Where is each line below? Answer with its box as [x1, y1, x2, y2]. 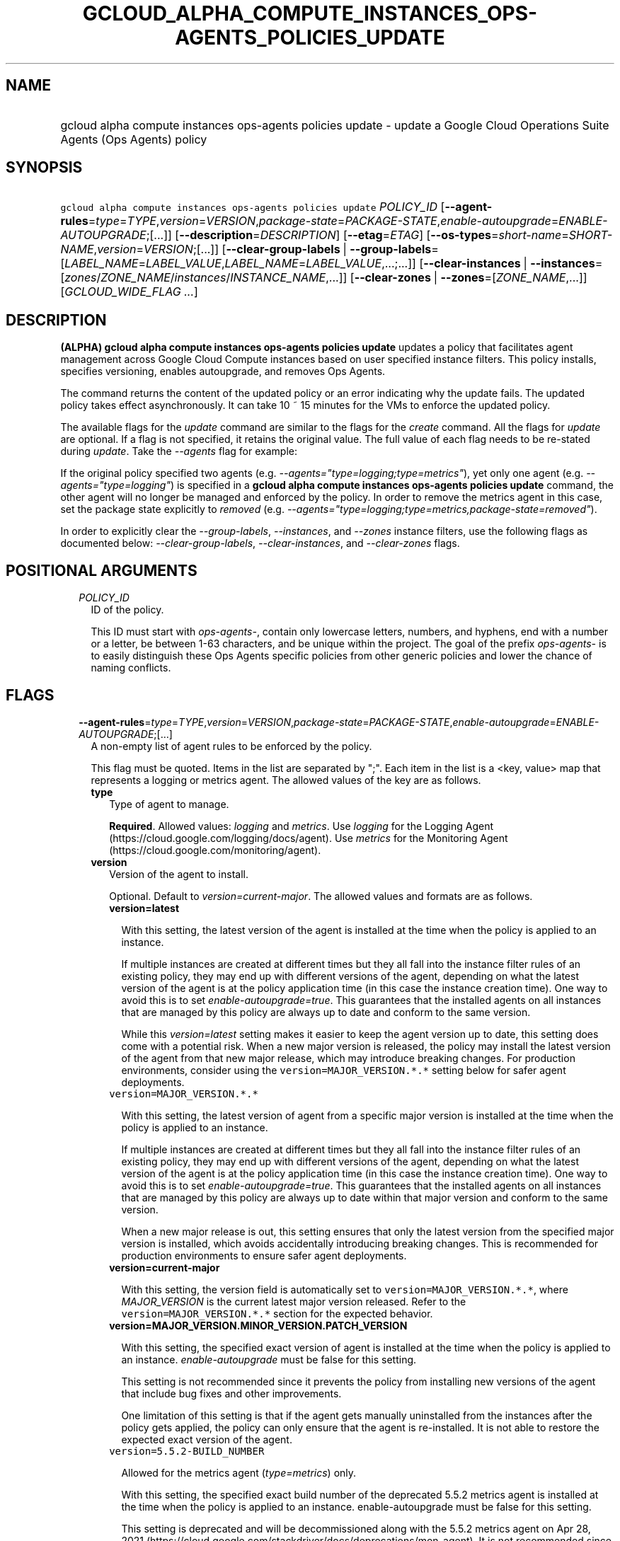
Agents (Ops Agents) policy [60, 132, 207, 146]
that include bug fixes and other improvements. [121, 1387, 342, 1399]
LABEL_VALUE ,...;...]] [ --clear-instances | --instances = [306, 256, 603, 271]
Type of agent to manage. [109, 797, 229, 810]
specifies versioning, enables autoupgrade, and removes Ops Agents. [60, 365, 386, 378]
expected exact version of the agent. [121, 1433, 292, 1445]
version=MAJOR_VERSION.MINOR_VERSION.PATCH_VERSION [109, 1319, 408, 1332]
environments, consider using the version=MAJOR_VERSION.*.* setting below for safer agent [121, 1063, 566, 1076]
